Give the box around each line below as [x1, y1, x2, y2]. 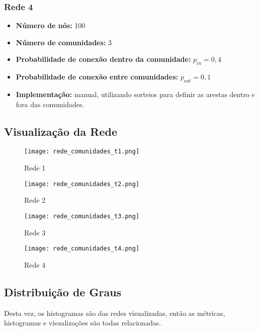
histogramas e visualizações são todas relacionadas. [4, 317, 161, 328]
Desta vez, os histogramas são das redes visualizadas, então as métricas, [4, 307, 225, 318]
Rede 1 [24, 162, 46, 173]
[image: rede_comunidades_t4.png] [24, 245, 140, 253]
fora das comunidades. [16, 99, 84, 109]
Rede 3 [24, 227, 46, 237]
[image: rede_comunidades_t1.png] [24, 148, 140, 155]
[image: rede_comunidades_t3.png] [24, 212, 140, 220]
